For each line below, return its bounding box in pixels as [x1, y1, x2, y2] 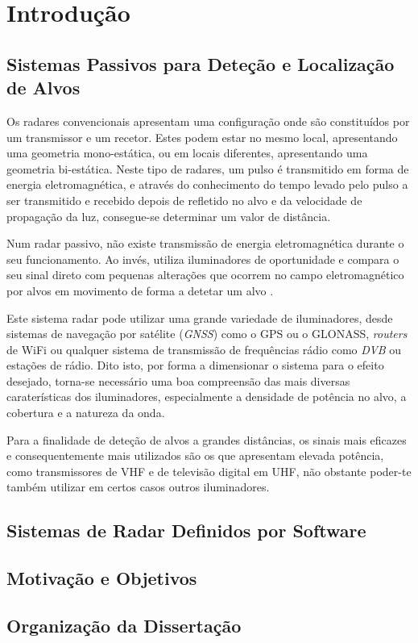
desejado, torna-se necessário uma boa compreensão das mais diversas [6, 372, 350, 389]
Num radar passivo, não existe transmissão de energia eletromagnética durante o [6, 235, 404, 252]
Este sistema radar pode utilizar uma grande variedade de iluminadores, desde [6, 309, 393, 326]
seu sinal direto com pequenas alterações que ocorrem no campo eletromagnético [6, 266, 404, 283]
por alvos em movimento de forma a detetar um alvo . [6, 282, 274, 299]
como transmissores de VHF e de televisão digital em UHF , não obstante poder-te [6, 462, 412, 479]
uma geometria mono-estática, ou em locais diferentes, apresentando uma [6, 144, 368, 161]
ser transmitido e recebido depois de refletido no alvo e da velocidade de [6, 191, 362, 208]
